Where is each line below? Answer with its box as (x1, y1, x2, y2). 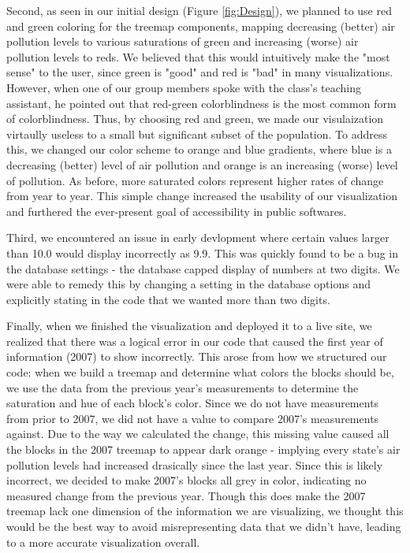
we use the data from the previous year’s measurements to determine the (6, 379, 359, 395)
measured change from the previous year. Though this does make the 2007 (6, 487, 366, 503)
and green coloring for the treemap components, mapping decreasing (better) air (6, 17, 395, 34)
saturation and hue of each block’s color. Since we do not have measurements (6, 395, 379, 411)
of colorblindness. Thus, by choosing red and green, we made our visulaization (6, 110, 384, 127)
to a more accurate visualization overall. (6, 533, 200, 550)
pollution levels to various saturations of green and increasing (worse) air (6, 33, 359, 50)
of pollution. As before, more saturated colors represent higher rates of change (6, 172, 384, 188)
